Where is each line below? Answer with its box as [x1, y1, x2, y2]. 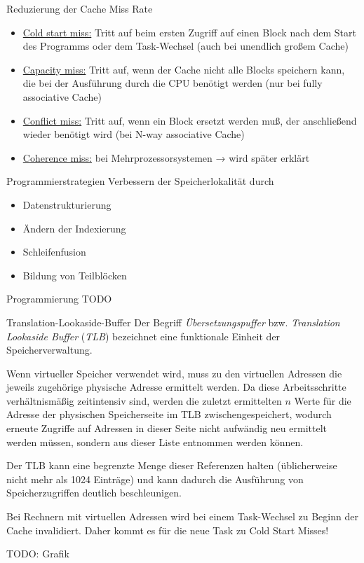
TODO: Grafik [6, 546, 69, 561]
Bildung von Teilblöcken [22, 267, 127, 282]
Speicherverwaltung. [6, 342, 93, 357]
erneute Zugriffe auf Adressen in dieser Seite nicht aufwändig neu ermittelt [6, 421, 327, 436]
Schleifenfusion [22, 244, 86, 259]
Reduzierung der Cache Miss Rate [6, 1, 153, 15]
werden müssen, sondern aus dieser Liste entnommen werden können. [6, 434, 304, 449]
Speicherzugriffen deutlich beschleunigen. [6, 485, 182, 500]
